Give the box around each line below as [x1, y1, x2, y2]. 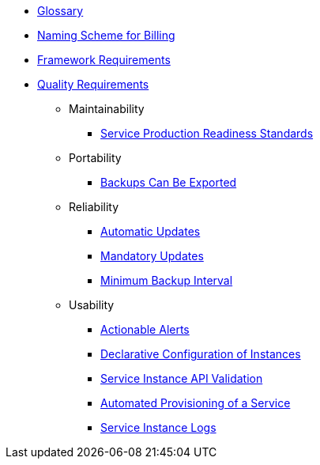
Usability [69, 298, 115, 312]
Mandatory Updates [100, 249, 204, 263]
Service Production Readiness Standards [100, 127, 314, 140]
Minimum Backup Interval [100, 274, 233, 287]
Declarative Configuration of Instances [100, 347, 301, 361]
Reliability [69, 200, 119, 214]
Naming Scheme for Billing [37, 28, 175, 42]
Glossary [37, 4, 84, 17]
